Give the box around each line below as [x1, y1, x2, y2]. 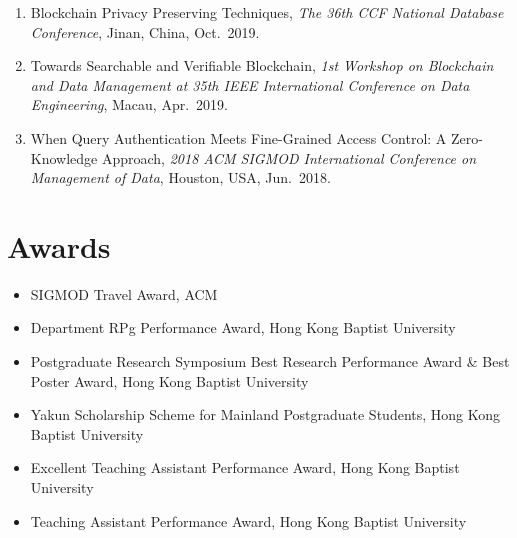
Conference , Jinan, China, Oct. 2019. [30, 21, 260, 42]
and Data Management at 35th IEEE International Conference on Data [30, 74, 470, 95]
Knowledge [30, 147, 98, 168]
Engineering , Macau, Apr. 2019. [30, 94, 228, 115]
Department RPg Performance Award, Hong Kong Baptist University [30, 317, 456, 338]
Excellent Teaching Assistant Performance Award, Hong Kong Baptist [30, 457, 460, 478]
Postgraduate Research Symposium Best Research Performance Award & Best [30, 351, 510, 372]
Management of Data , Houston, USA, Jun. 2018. [30, 167, 331, 188]
